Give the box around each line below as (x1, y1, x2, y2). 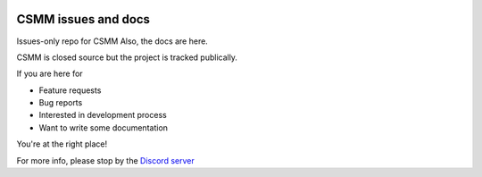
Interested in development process (38, 110, 167, 121)
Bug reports (38, 97, 83, 108)
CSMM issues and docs (16, 12, 151, 27)
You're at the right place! (16, 139, 107, 149)
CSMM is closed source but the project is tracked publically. (16, 52, 238, 63)
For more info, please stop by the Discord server (16, 155, 195, 165)
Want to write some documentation (38, 122, 169, 133)
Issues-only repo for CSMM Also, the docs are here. (16, 36, 209, 46)
